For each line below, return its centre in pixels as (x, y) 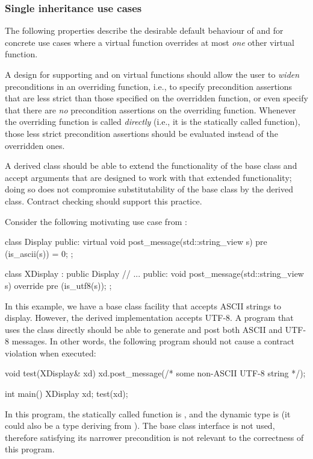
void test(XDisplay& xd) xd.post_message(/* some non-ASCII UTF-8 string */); (155, 373)
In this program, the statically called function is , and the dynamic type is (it (148, 413)
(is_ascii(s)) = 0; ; (39, 253)
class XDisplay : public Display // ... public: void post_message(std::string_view (154, 274)
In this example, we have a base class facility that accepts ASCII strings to (143, 305)
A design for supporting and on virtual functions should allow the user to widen (152, 74)
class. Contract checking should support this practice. (104, 201)
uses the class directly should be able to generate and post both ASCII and (144, 329)
